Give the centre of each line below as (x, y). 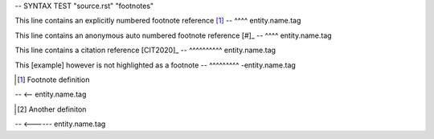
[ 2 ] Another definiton (52, 109)
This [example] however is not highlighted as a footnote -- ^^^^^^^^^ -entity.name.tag (156, 65)
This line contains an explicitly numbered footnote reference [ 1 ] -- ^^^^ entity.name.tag (158, 21)
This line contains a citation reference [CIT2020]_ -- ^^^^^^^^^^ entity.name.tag (145, 50)
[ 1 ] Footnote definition (53, 80)
